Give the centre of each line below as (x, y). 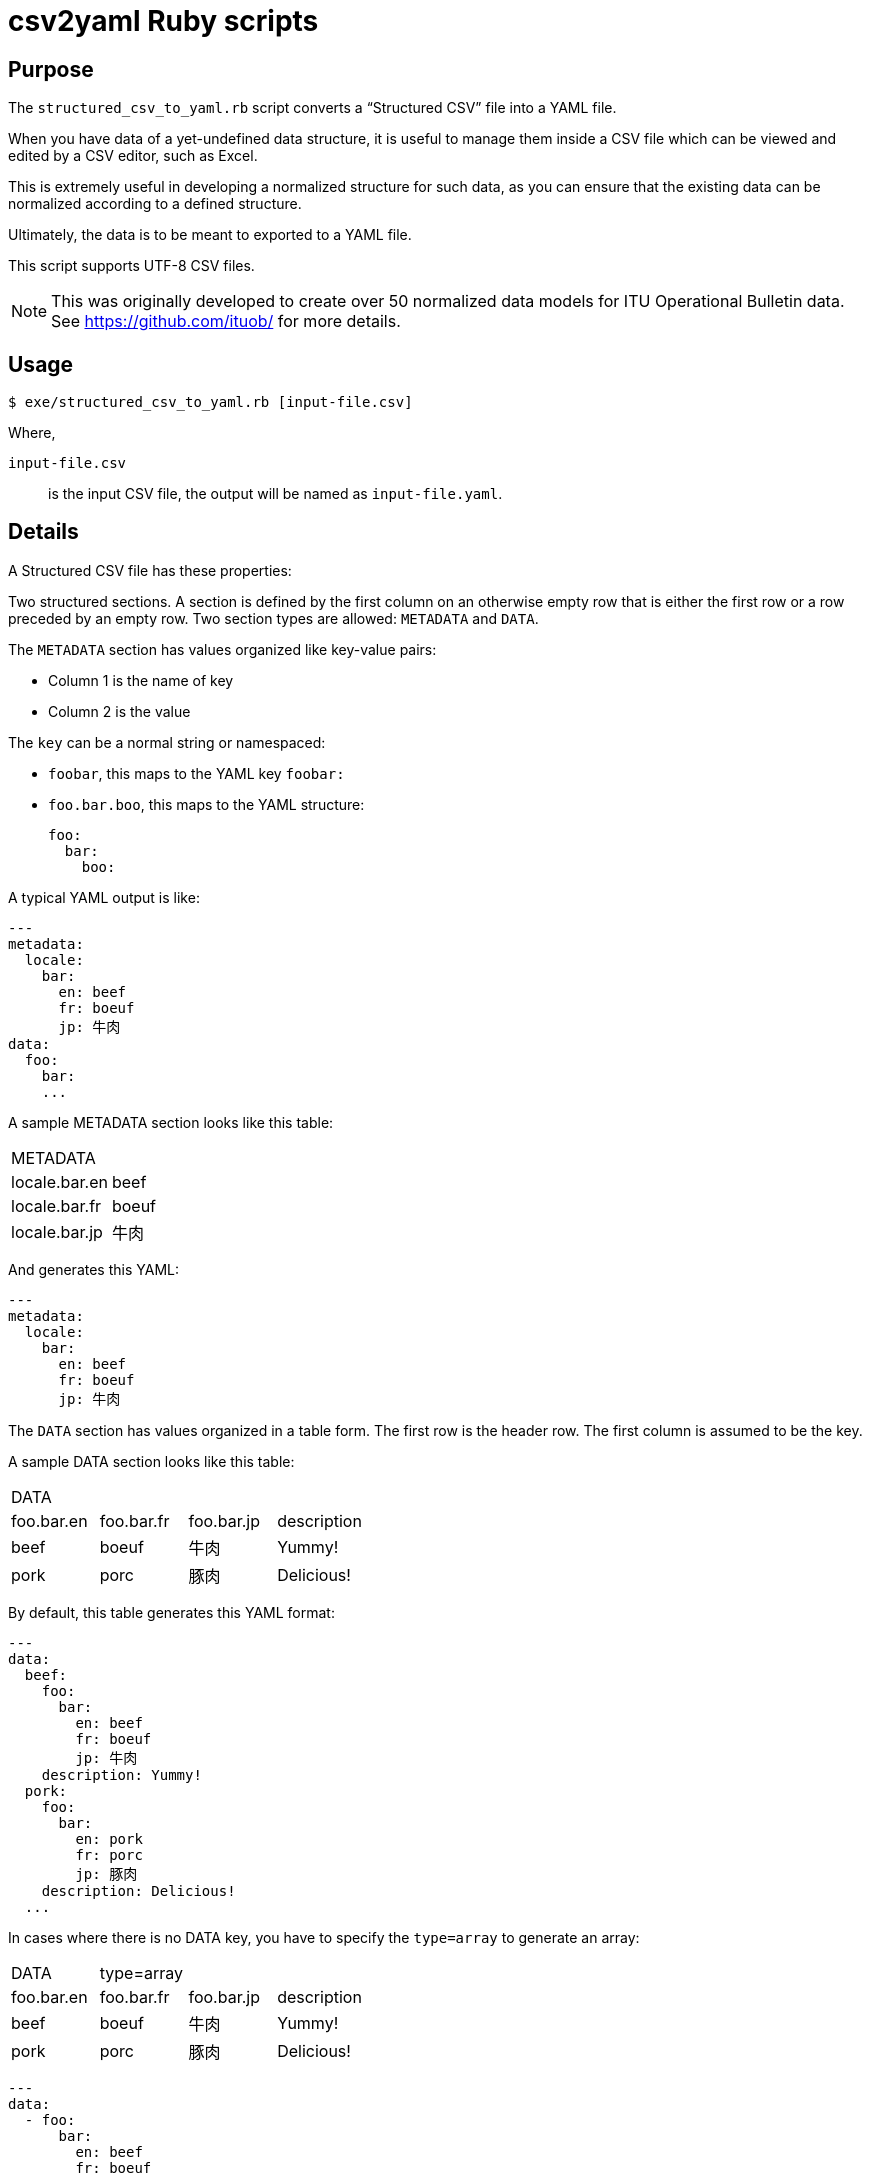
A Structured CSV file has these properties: (150, 570)
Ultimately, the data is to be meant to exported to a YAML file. (210, 235)
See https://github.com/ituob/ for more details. (226, 321)
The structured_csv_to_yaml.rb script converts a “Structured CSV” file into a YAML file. (312, 108)
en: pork (109, 1838)
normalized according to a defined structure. (155, 204)
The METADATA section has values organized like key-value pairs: (222, 649)
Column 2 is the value (119, 711)
